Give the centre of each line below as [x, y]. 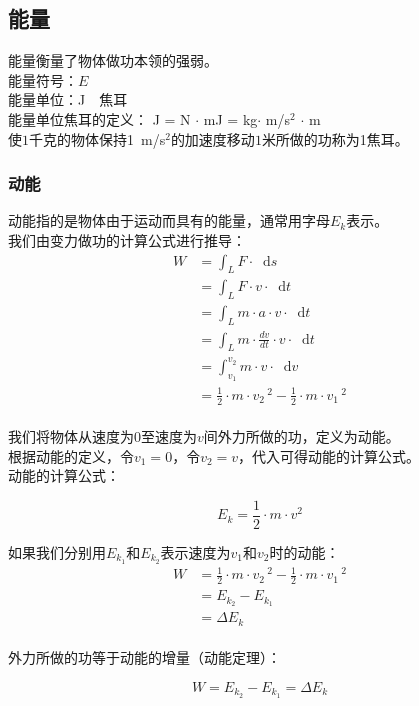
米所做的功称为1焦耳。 [335, 138]
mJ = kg [230, 118]
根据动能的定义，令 [71, 455]
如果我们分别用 [57, 551]
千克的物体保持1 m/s [97, 138]
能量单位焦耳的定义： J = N [99, 118]
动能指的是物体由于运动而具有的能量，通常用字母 [169, 220]
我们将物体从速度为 [71, 436]
